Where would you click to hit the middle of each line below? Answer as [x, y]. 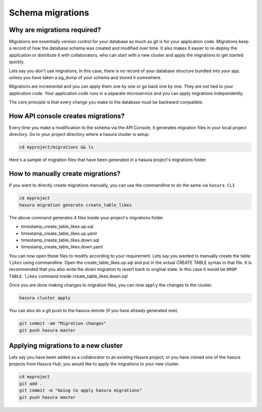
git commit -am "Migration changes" [63, 323]
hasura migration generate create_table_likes [75, 205]
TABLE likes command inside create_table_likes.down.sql [68, 276]
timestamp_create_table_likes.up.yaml [59, 233]
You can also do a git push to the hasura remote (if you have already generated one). [94, 311]
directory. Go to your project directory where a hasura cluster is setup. [79, 134]
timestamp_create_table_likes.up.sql [57, 227]
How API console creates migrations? [67, 116]
